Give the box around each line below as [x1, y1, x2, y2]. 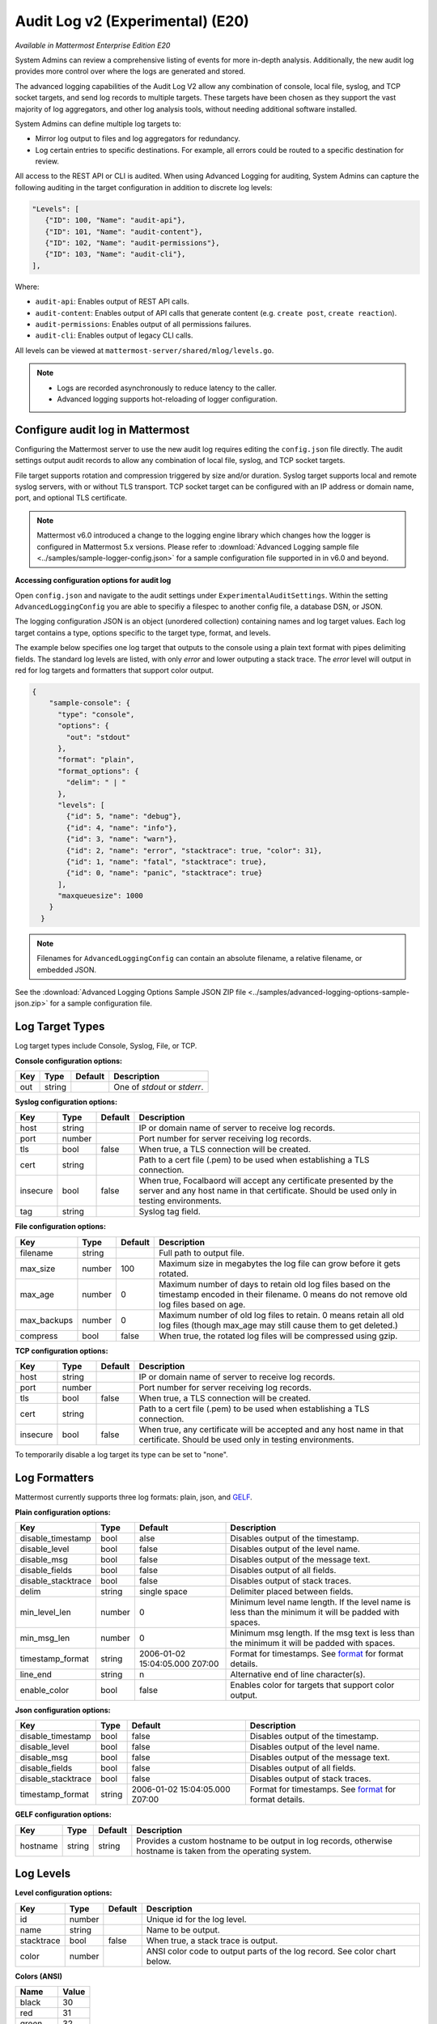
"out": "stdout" [66, 733, 131, 742]
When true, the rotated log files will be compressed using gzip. [159, 1330, 398, 1342]
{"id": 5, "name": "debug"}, [66, 812, 182, 821]
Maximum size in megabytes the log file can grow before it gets [159, 1257, 401, 1269]
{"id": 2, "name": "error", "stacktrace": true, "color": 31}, [66, 846, 323, 855]
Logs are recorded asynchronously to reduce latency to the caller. [57, 383, 277, 393]
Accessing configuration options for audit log [15, 576, 172, 585]
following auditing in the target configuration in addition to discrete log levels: [15, 182, 273, 192]
